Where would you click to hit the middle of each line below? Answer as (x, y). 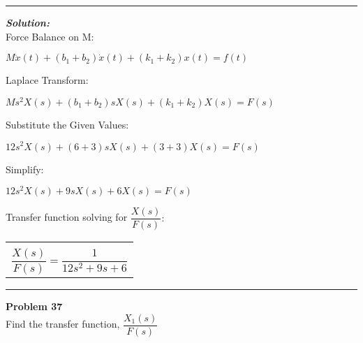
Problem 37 (34, 306)
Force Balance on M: (50, 36)
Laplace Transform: (47, 80)
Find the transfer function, (63, 324)
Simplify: (25, 169)
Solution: (28, 22)
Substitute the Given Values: (67, 124)
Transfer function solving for (67, 217)
